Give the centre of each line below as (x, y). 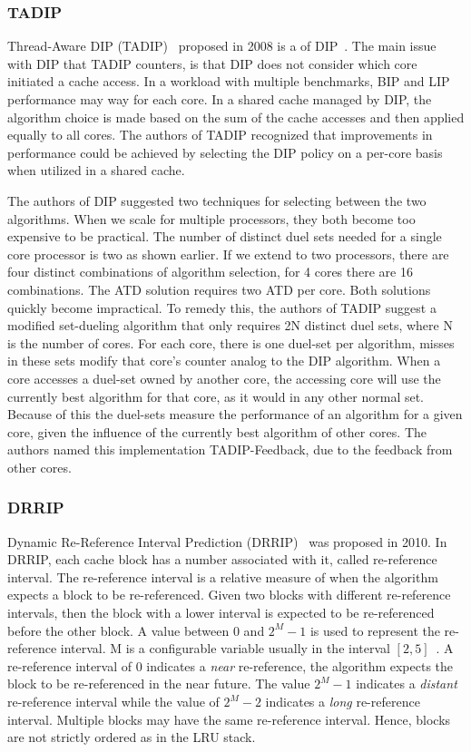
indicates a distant (407, 684)
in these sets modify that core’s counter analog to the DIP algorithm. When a (224, 361)
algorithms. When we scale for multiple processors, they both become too (211, 218)
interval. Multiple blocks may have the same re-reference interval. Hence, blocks (229, 719)
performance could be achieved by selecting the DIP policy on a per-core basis (225, 152)
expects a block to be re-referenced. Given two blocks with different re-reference (229, 595)
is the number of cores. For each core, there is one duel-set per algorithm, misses (231, 342)
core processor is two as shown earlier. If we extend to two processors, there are (228, 254)
